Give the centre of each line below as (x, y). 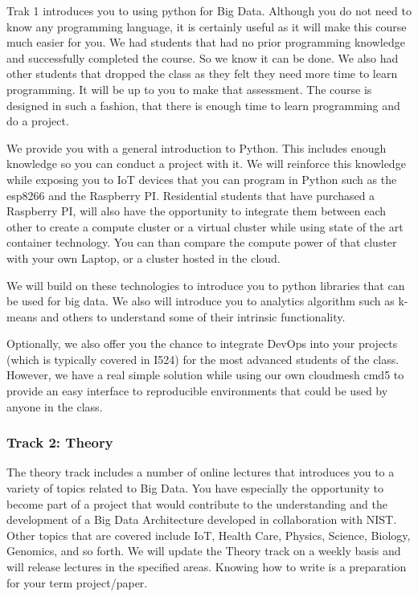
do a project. (38, 121)
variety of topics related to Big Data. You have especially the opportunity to (195, 488)
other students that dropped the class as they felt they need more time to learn (202, 74)
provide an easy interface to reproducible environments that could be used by (197, 391)
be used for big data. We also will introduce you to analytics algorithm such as (201, 301)
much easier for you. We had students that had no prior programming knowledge (206, 42)
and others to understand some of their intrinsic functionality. (193, 316)
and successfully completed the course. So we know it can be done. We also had (203, 57)
